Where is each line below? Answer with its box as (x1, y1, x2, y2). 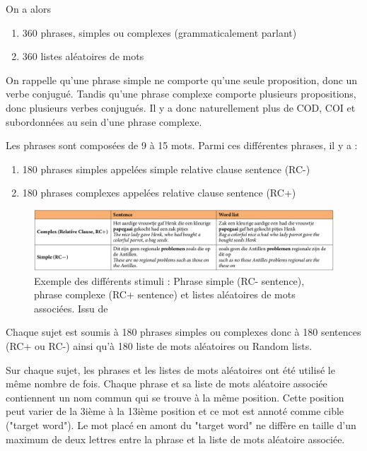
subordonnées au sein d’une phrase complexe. (6, 114, 202, 129)
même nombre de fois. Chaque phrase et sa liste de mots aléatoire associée (6, 376, 327, 391)
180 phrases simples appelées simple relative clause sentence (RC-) (22, 161, 310, 176)
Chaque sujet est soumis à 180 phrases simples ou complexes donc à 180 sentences (6, 324, 361, 339)
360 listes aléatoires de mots (22, 49, 144, 64)
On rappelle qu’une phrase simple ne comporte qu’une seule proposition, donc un (6, 72, 358, 87)
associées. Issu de (34, 300, 108, 315)
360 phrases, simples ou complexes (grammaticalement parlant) (22, 25, 297, 40)
